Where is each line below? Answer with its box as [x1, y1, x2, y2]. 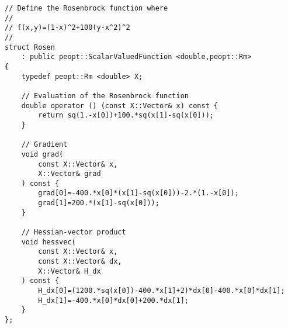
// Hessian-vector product [21, 228, 126, 237]
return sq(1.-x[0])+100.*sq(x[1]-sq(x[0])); [38, 111, 214, 120]
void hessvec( [21, 237, 76, 246]
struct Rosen [5, 43, 55, 51]
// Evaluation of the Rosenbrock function [21, 91, 189, 100]
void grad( [21, 150, 64, 158]
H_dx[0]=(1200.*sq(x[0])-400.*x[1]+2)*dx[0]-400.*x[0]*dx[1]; [38, 286, 285, 295]
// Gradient [21, 140, 68, 149]
